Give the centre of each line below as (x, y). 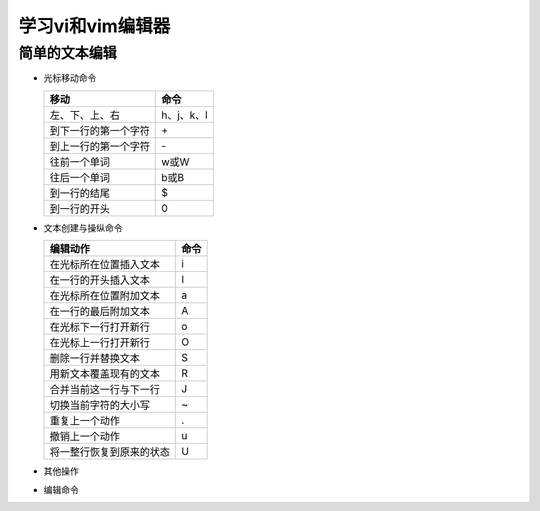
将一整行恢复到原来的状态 (109, 452)
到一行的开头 (79, 208)
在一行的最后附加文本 (99, 312)
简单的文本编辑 (67, 53)
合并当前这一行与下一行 (104, 390)
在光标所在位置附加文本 (104, 296)
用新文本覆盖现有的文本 (104, 374)
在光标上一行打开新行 (99, 343)
